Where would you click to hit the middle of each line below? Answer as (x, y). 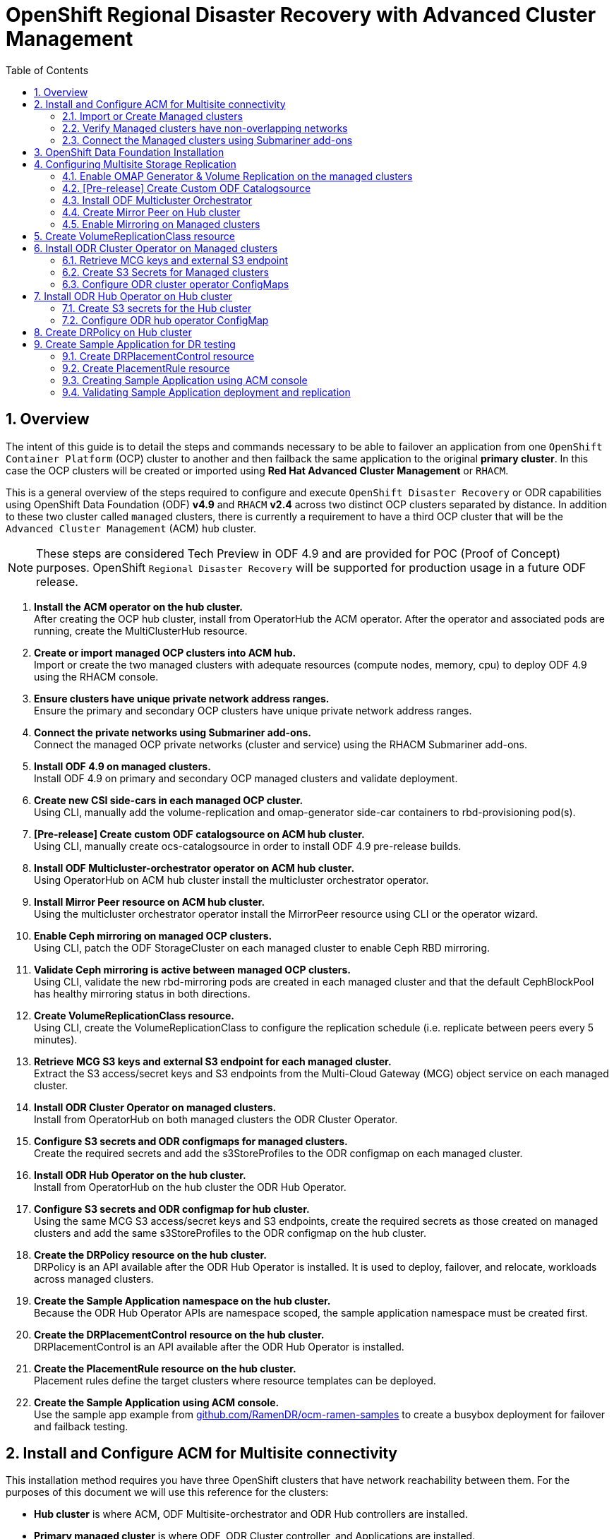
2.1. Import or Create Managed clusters (152, 116)
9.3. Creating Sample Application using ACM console (185, 380)
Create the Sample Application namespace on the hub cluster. (182, 1300)
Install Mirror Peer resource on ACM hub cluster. (150, 902)
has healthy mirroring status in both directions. (142, 993)
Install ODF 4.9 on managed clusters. (122, 766)
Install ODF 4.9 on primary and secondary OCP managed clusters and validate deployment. (246, 778)
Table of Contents (47, 70)
